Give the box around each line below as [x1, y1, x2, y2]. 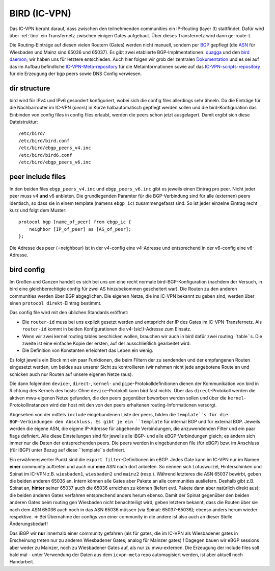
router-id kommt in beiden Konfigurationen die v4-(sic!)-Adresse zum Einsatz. [22, 326, 191, 332]
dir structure [9, 84, 50, 92]
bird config [9, 265, 45, 274]
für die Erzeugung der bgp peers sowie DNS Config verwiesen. [9, 70, 142, 77]
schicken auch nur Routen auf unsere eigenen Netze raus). [9, 371, 133, 377]
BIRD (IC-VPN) [9, 8, 71, 19]
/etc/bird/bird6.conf [18, 152, 72, 158]
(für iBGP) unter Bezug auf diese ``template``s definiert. [9, 447, 126, 453]
